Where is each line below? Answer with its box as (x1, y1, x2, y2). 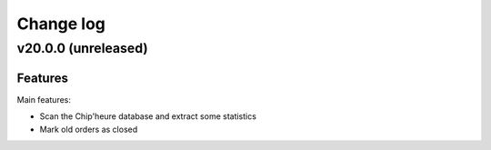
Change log (16, 14, 106, 34)
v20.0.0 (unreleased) (16, 40, 149, 56)
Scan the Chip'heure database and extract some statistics (39, 111, 256, 122)
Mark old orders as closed (39, 124, 138, 135)
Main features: (16, 94, 72, 105)
